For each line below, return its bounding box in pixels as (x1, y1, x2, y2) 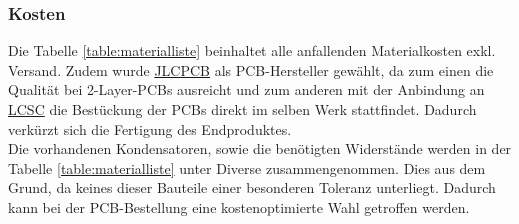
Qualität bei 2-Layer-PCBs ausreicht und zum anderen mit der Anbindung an (8, 79, 485, 100)
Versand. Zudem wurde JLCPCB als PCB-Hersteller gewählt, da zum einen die (8, 59, 494, 80)
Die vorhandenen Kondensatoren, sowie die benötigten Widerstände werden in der (8, 138, 512, 159)
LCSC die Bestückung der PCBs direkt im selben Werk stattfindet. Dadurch (8, 99, 477, 119)
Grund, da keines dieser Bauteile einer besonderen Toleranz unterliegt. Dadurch (8, 177, 496, 198)
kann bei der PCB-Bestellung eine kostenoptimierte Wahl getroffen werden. (8, 196, 470, 217)
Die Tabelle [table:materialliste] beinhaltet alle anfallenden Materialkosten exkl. (8, 40, 496, 61)
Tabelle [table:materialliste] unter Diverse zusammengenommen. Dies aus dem (8, 157, 486, 178)
